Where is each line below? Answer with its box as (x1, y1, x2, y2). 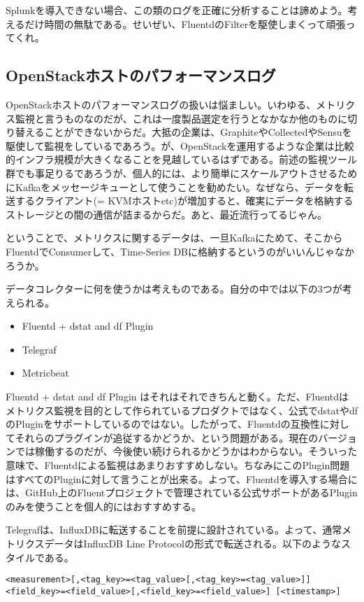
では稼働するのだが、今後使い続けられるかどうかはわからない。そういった (15, 444, 358, 458)
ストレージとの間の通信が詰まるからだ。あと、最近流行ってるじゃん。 (6, 206, 327, 221)
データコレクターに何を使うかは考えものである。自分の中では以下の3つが (6, 281, 342, 296)
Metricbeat (22, 365, 69, 380)
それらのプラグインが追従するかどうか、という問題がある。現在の (15, 430, 319, 444)
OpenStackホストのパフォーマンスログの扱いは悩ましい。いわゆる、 (6, 97, 316, 111)
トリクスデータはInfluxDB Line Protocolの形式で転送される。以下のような (6, 536, 341, 551)
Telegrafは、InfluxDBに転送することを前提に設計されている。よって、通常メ (6, 522, 352, 537)
